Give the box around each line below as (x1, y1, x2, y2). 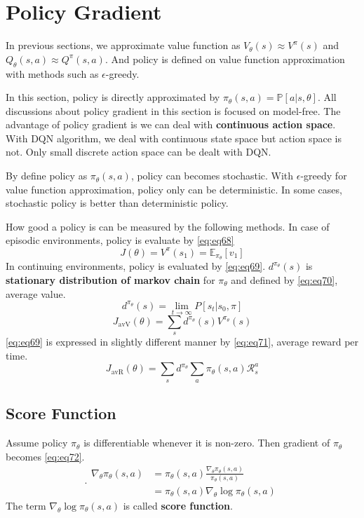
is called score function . (123, 498, 233, 512)
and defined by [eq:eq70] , (231, 273, 338, 287)
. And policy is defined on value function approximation (105, 51, 345, 66)
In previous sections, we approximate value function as (6, 38, 241, 53)
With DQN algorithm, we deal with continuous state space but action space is (6, 130, 342, 145)
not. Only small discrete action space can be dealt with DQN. (6, 144, 271, 159)
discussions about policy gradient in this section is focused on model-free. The (6, 103, 341, 118)
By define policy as (6, 168, 88, 183)
